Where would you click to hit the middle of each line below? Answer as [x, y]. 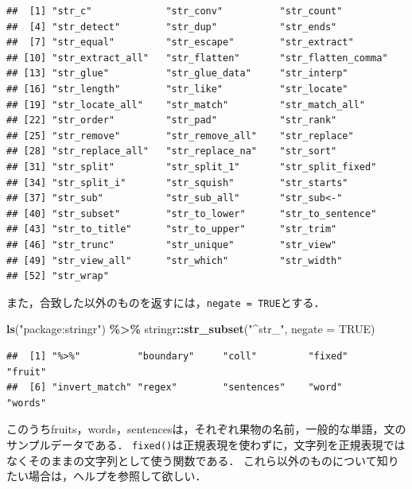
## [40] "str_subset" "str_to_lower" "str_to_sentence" [192, 213]
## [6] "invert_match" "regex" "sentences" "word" [175, 388]
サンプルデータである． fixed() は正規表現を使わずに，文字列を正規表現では [206, 444]
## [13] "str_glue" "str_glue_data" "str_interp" [177, 74]
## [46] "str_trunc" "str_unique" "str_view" [172, 244]
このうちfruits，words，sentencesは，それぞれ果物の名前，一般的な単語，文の [206, 429]
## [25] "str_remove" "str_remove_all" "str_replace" [180, 136]
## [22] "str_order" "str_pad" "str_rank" [172, 120]
